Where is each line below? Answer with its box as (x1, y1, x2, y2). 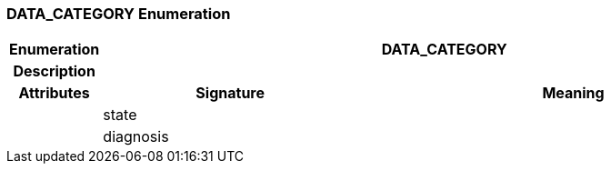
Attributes (18, 84, 90, 103)
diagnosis (103, 127, 169, 146)
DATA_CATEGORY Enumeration (6, 5, 231, 23)
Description (13, 62, 95, 81)
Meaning (542, 84, 605, 103)
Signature (195, 84, 265, 103)
